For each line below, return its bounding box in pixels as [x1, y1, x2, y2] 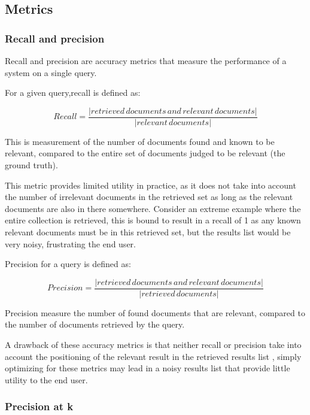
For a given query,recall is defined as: [5, 86, 141, 99]
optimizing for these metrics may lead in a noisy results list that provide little [5, 362, 290, 374]
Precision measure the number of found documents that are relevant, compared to [5, 306, 305, 319]
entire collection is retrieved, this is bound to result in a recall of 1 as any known [5, 214, 301, 226]
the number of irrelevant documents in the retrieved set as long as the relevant [5, 190, 293, 203]
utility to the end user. [5, 373, 88, 386]
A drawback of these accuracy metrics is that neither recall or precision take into [5, 338, 302, 351]
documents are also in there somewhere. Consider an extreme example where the [5, 202, 301, 214]
